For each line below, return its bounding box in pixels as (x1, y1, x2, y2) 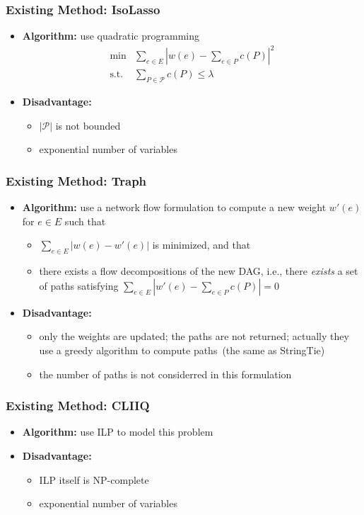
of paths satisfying (39, 278, 119, 293)
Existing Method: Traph (6, 171, 147, 189)
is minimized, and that (152, 237, 251, 252)
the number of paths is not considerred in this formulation (39, 366, 292, 381)
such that (64, 213, 106, 228)
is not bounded (55, 118, 121, 132)
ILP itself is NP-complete (39, 472, 149, 487)
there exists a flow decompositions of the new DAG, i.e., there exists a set (39, 264, 358, 278)
